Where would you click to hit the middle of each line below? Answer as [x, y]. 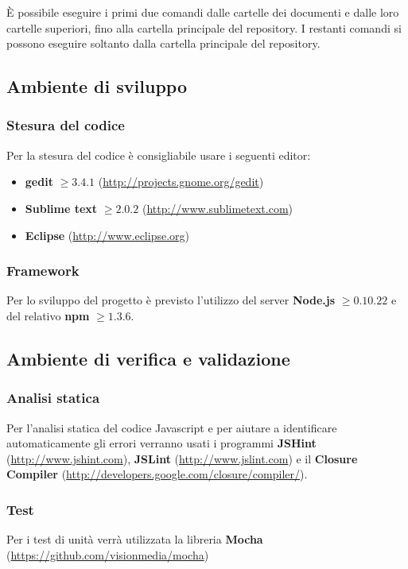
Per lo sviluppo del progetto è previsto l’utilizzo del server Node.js [171, 300]
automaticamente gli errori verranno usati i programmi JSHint [161, 443]
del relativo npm [48, 315]
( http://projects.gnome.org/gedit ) [181, 182]
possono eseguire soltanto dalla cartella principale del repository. [163, 43]
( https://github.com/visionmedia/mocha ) [108, 554]
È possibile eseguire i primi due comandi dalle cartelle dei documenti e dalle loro [203, 12]
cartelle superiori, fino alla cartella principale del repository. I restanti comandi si [204, 27]
